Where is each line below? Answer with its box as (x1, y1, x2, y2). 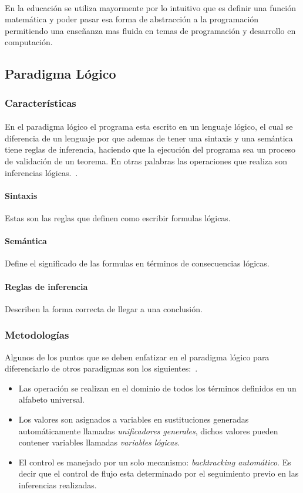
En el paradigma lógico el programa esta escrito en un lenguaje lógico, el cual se (5, 120, 293, 133)
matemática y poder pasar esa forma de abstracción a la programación (5, 13, 259, 25)
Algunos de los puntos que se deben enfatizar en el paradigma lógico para (5, 350, 270, 363)
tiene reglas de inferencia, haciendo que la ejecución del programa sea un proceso (5, 143, 296, 156)
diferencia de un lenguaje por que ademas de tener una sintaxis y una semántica (5, 131, 293, 144)
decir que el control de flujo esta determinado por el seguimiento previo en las (18, 467, 299, 480)
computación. (5, 36, 53, 48)
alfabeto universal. (18, 393, 85, 406)
